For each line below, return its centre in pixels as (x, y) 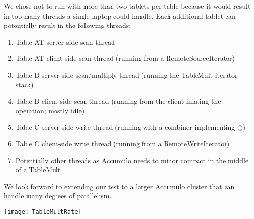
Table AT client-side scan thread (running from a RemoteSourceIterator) (125, 58)
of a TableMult (38, 170)
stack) (25, 84)
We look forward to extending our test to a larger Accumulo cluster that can (119, 186)
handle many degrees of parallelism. (58, 196)
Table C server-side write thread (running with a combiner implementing (125, 127)
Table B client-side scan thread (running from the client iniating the (118, 101)
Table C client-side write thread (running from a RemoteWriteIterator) (123, 143)
